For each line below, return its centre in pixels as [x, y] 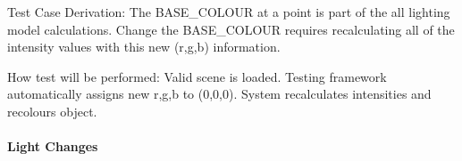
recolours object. [52, 111]
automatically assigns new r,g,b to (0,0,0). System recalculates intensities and [219, 94]
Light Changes [53, 146]
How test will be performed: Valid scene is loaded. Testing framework [197, 76]
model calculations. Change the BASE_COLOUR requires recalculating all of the [231, 29]
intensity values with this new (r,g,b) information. [144, 47]
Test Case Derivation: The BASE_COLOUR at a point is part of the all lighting [229, 12]
